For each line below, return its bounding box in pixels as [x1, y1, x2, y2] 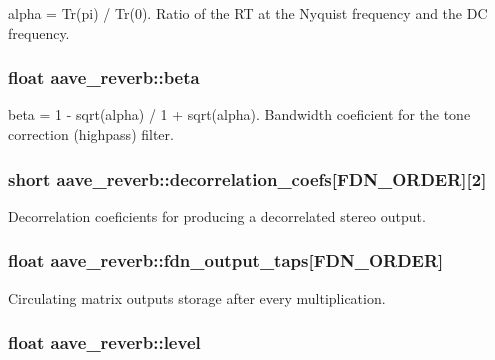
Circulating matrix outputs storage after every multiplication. [8, 287, 386, 308]
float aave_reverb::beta [8, 65, 200, 90]
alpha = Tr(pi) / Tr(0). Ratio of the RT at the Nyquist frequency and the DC [8, 3, 488, 23]
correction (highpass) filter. [8, 124, 174, 144]
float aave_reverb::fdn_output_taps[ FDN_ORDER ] [8, 248, 444, 273]
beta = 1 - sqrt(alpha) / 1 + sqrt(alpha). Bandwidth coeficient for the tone [8, 104, 471, 125]
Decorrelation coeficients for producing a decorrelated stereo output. [8, 205, 426, 226]
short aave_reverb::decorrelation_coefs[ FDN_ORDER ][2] [8, 166, 487, 191]
